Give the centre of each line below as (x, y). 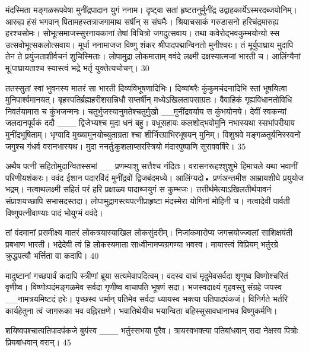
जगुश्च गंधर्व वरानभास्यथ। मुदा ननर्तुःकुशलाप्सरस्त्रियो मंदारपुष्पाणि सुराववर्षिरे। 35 (126, 146)
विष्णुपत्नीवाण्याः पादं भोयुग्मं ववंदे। (54, 212)
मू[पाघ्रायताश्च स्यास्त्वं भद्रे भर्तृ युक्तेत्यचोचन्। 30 (77, 67)
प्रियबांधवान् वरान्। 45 (38, 342)
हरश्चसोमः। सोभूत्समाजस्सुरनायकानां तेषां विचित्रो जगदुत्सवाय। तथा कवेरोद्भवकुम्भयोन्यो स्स (143, 33)
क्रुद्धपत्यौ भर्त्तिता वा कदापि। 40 (52, 256)
